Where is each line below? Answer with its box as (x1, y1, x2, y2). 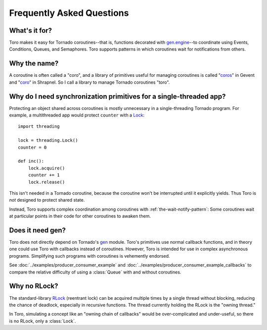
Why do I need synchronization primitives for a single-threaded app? (9, 92, 226, 101)
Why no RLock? (9, 282, 58, 290)
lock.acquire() (28, 165, 65, 171)
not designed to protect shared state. (9, 197, 85, 203)
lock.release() (28, 179, 65, 185)
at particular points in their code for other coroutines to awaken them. (9, 213, 151, 219)
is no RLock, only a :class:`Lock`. (9, 318, 76, 324)
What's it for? (9, 26, 52, 35)
